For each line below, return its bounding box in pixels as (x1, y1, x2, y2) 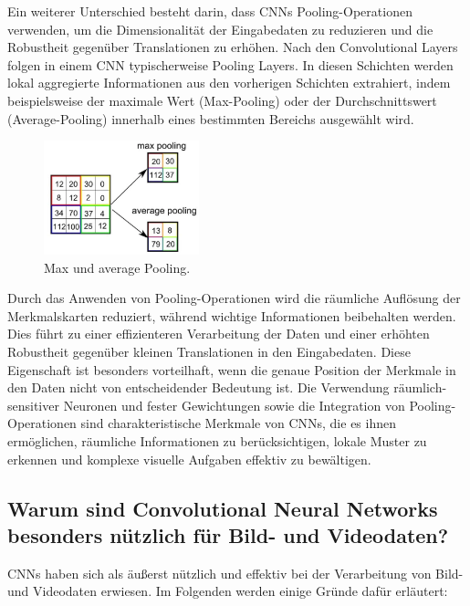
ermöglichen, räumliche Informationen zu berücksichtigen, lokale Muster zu (7, 432, 427, 450)
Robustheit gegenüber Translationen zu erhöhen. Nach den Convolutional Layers (7, 37, 458, 57)
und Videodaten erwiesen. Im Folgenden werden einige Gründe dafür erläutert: (7, 581, 448, 601)
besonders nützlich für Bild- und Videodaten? (7, 520, 449, 549)
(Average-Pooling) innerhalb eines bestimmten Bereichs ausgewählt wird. (7, 109, 414, 128)
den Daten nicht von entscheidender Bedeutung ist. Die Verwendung (7, 378, 390, 397)
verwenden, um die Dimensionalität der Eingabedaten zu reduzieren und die (7, 19, 433, 38)
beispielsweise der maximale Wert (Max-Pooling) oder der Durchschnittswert (7, 90, 437, 110)
